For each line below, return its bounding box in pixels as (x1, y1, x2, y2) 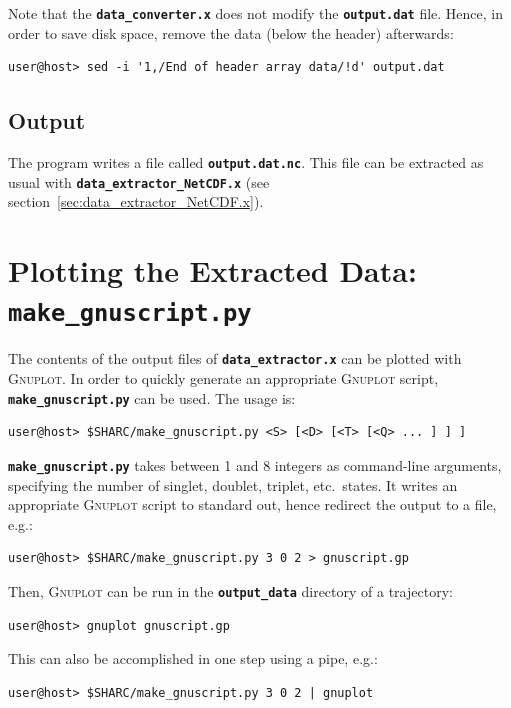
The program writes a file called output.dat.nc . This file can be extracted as (8, 152, 484, 173)
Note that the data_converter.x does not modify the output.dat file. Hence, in (8, 3, 504, 23)
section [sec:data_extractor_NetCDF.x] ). (8, 191, 264, 212)
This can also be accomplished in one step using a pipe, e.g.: (8, 648, 378, 669)
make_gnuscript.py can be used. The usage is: (8, 387, 296, 408)
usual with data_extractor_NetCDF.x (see (8, 171, 270, 192)
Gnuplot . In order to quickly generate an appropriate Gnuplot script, (8, 368, 439, 389)
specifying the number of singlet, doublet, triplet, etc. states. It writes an (8, 474, 458, 495)
